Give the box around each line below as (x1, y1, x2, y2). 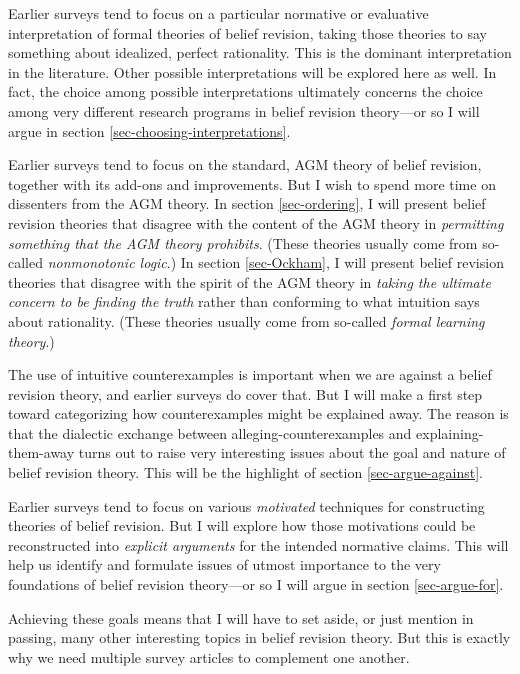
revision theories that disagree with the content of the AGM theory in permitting (8, 212, 504, 233)
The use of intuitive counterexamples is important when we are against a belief (8, 364, 492, 385)
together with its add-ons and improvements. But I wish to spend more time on (8, 173, 496, 194)
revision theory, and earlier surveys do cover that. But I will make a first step (8, 383, 483, 404)
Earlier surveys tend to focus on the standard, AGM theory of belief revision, (8, 154, 482, 175)
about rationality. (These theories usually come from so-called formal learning (8, 310, 485, 331)
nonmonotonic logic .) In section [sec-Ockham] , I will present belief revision (47, 252, 504, 273)
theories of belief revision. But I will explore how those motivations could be (8, 515, 476, 536)
